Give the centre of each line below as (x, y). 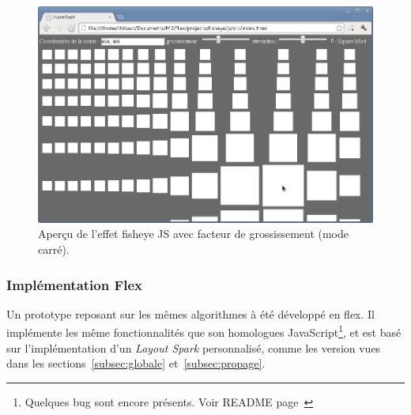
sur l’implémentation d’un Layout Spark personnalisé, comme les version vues (194, 347)
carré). (54, 249)
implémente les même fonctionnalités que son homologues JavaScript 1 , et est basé (204, 331)
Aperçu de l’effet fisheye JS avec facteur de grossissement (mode (194, 234)
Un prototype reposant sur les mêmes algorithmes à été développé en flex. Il (190, 313)
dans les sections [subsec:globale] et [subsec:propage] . (136, 363)
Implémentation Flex (75, 284)
